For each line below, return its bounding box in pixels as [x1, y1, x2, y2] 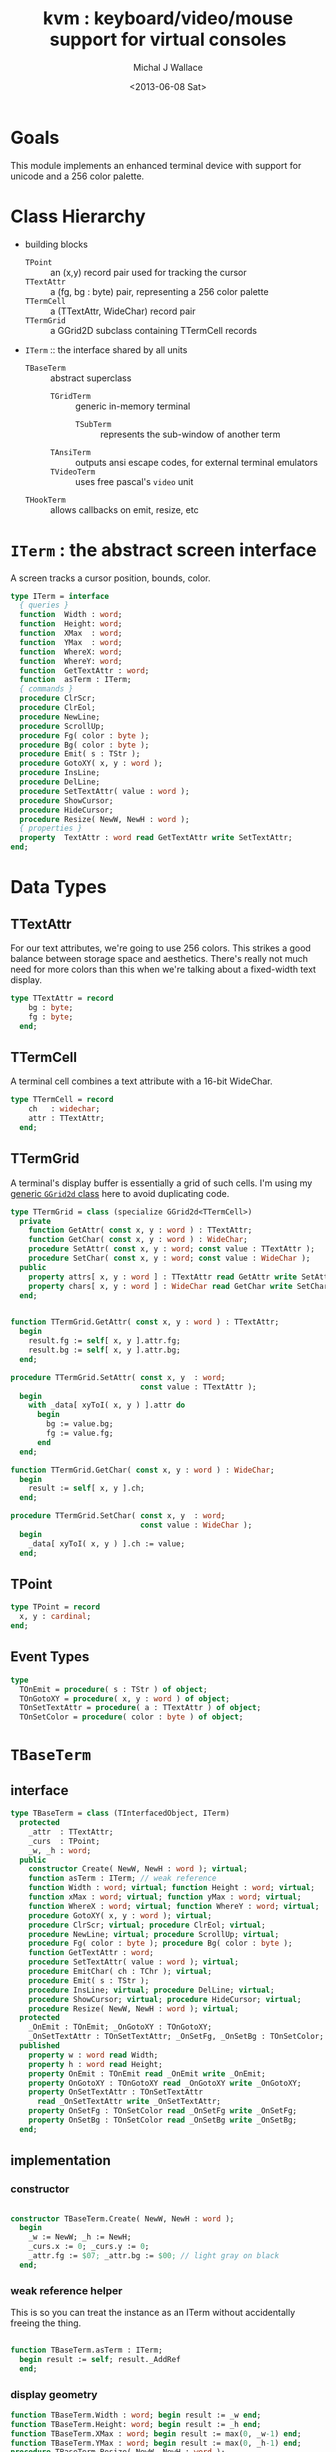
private [19, 1216, 52, 1226]
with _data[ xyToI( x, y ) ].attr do [28, 1400, 186, 1411]
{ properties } [19, 823, 83, 834]
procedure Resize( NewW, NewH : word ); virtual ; [28, 2003, 240, 2014]
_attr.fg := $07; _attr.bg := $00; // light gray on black [28, 2251, 280, 2261]
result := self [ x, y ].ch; [28, 1483, 145, 1494]
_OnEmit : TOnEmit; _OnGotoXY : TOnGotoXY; [28, 2022, 213, 2032]
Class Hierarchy [10, 205, 147, 227]
